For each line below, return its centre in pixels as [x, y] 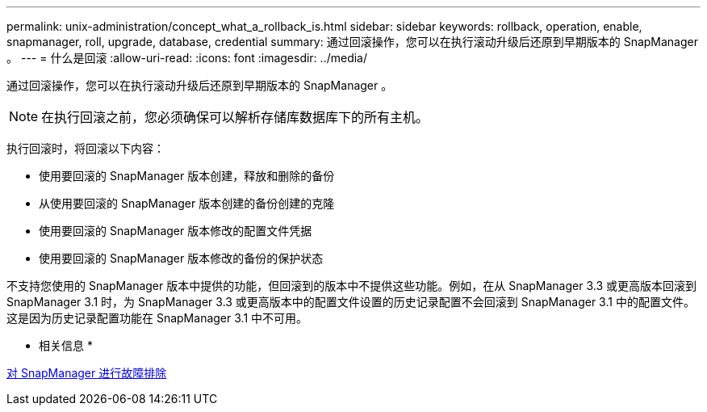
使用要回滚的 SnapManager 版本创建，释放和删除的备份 [187, 176]
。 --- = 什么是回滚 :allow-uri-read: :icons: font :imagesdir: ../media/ [187, 58]
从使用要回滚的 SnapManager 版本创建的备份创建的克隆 [187, 203]
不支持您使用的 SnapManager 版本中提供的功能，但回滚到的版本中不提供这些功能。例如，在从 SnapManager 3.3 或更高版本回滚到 [352, 286]
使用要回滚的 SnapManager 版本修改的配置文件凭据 [176, 231]
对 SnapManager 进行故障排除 [87, 373]
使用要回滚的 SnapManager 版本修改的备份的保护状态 [181, 258]
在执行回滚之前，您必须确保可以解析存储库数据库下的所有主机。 [235, 117]
